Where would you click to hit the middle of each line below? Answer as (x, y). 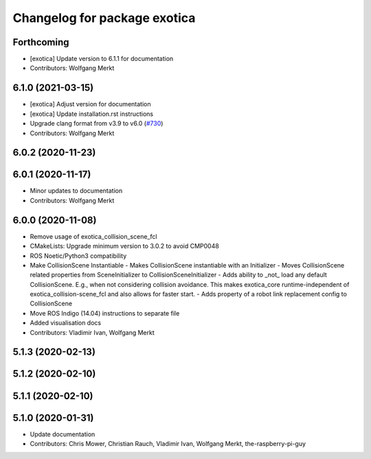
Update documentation (63, 434)
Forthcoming (41, 42)
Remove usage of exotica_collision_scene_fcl (93, 236)
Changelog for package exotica (104, 18)
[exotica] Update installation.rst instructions (92, 114)
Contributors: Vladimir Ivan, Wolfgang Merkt (92, 332)
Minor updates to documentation (76, 191)
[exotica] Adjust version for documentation (90, 104)
